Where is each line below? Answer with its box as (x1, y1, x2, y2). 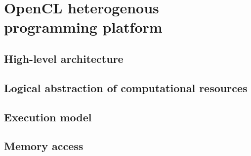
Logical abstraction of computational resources (4, 80, 248, 95)
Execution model (4, 109, 92, 124)
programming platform (4, 17, 163, 37)
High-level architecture (4, 51, 124, 66)
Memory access (4, 138, 84, 154)
